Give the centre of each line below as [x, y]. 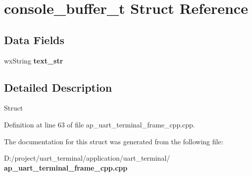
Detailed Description [58, 87]
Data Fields [34, 39]
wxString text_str [34, 60]
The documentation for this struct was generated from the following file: [114, 141]
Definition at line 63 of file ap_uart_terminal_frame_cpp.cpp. [100, 124]
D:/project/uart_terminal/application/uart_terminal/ [87, 158]
